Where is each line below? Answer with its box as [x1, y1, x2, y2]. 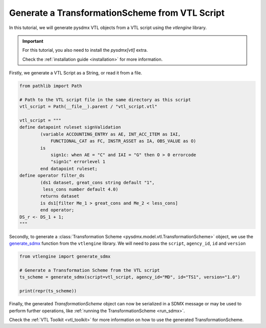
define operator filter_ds [19, 173, 85, 178]
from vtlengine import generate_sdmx [19, 254, 111, 260]
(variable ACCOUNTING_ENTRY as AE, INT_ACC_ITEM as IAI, [40, 131, 181, 137]
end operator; [40, 207, 74, 213]
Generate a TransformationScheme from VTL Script [9, 7, 225, 18]
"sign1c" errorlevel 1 [50, 159, 105, 164]
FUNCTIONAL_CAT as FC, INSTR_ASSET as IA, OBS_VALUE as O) [50, 138, 197, 144]
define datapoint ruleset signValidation [19, 125, 121, 130]
